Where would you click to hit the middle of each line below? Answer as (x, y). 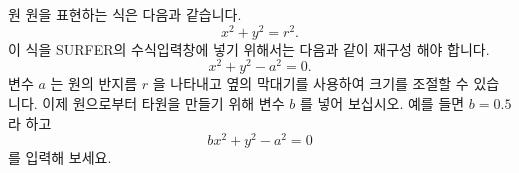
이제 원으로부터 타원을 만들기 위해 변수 (163, 102)
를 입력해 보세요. (60, 157)
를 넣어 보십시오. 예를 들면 (382, 102)
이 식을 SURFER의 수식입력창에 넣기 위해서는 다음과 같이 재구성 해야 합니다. (249, 48)
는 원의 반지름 (94, 83)
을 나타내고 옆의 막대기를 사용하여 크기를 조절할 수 (310, 83)
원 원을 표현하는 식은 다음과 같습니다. (125, 14)
